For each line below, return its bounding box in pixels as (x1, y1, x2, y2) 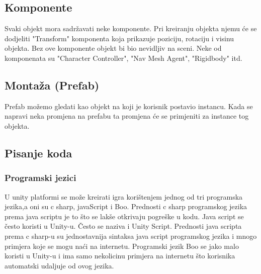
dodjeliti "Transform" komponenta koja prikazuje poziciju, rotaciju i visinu (5, 33, 234, 43)
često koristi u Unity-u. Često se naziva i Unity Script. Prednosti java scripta (5, 221, 242, 231)
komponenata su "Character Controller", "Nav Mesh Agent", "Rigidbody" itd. (5, 52, 242, 63)
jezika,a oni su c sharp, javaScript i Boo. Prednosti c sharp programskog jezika (5, 201, 247, 212)
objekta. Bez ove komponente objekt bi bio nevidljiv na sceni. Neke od (5, 43, 222, 53)
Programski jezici (5, 171, 76, 184)
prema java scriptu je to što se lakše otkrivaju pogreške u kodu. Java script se (5, 211, 244, 221)
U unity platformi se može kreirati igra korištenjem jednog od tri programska (5, 191, 243, 202)
